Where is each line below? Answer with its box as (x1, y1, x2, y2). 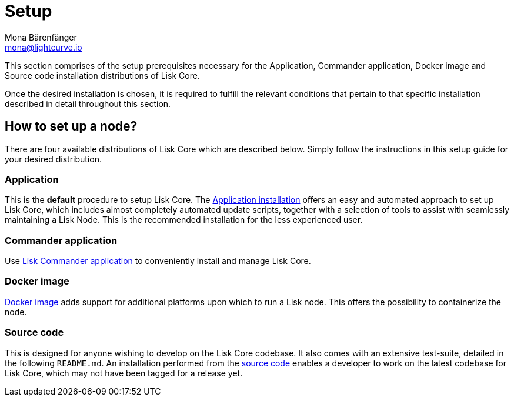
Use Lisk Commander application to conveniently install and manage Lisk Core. (5, 256, 311, 266)
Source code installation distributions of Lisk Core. (5, 70, 200, 81)
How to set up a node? (5, 119, 138, 134)
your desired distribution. (5, 153, 102, 164)
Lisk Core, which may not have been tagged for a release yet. (5, 367, 243, 378)
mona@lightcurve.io (5, 42, 82, 52)
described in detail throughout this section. (5, 98, 171, 109)
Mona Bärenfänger (5, 32, 77, 42)
